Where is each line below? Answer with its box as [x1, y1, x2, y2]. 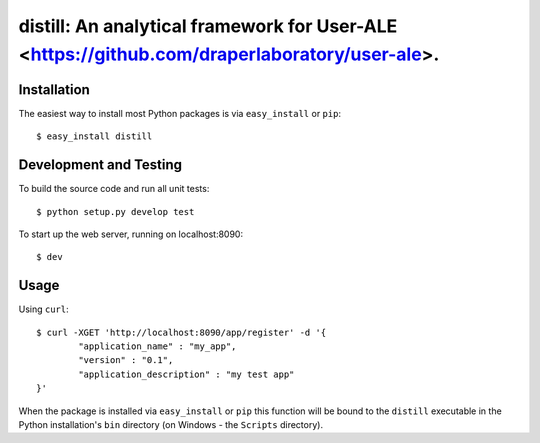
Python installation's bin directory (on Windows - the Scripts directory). [18, 418, 324, 430]
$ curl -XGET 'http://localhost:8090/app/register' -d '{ [36, 326, 327, 338]
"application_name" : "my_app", [78, 341, 237, 352]
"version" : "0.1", [78, 355, 174, 366]
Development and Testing [18, 156, 183, 174]
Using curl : [18, 303, 69, 315]
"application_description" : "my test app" [78, 368, 295, 380]
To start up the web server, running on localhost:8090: [18, 228, 244, 240]
